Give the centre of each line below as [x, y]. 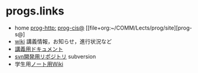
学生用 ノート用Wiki [39, 64]
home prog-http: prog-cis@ [50, 28]
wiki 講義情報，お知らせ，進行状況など [63, 41]
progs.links [35, 11]
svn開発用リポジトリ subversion [55, 56]
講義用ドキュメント [39, 49]
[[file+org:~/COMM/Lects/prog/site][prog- [139, 28]
